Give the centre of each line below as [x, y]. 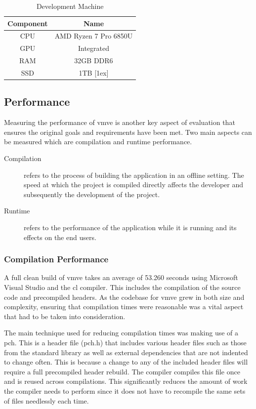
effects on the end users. [60, 237]
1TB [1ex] [94, 72]
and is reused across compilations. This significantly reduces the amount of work [126, 381]
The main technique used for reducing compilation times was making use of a [121, 333]
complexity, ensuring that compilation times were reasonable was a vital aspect [124, 307]
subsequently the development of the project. [92, 194]
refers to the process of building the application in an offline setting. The [134, 175]
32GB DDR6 [94, 61]
